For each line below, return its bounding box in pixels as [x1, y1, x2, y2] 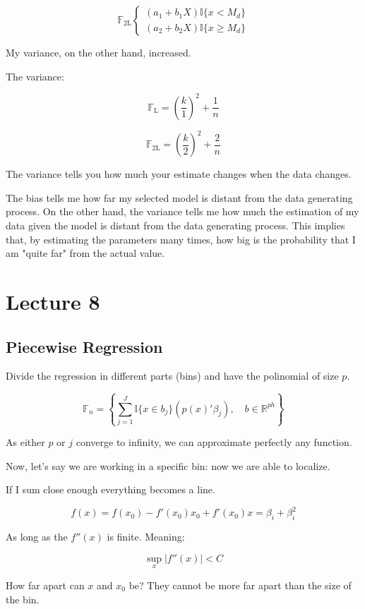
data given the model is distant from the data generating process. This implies [6, 217, 345, 232]
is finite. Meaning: [107, 529, 185, 544]
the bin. [6, 591, 40, 606]
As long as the [6, 529, 68, 544]
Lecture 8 [6, 287, 100, 315]
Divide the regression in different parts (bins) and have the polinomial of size [6, 368, 339, 383]
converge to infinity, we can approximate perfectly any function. [76, 435, 352, 450]
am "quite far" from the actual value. [6, 246, 165, 260]
